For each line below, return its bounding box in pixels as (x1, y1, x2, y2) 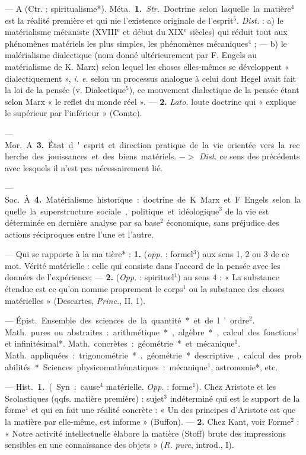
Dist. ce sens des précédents (199, 150, 300, 162)
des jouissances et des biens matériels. (32, 150, 177, 162)
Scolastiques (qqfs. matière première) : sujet (5, 392, 164, 404)
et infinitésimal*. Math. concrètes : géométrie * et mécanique (5, 337, 235, 350)
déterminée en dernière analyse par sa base (5, 216, 161, 229)
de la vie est (225, 204, 269, 217)
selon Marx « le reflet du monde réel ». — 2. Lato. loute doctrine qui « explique (5, 95, 296, 107)
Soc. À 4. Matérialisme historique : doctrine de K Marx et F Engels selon (5, 193, 291, 205)
